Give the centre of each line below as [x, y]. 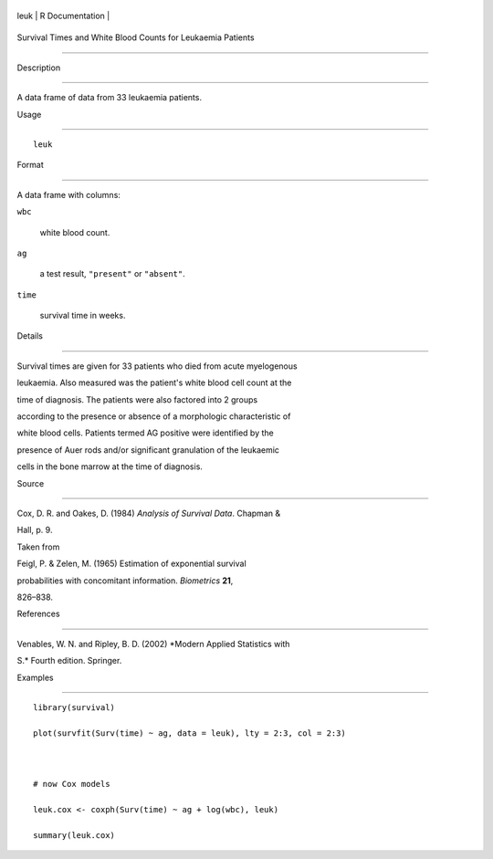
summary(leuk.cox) [74, 835]
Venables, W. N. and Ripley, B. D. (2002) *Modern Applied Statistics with [153, 644]
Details [30, 336]
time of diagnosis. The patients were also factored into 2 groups [137, 399]
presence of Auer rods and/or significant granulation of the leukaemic [148, 450]
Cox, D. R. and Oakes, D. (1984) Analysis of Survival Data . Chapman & [149, 513]
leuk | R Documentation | [63, 16]
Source [31, 483]
